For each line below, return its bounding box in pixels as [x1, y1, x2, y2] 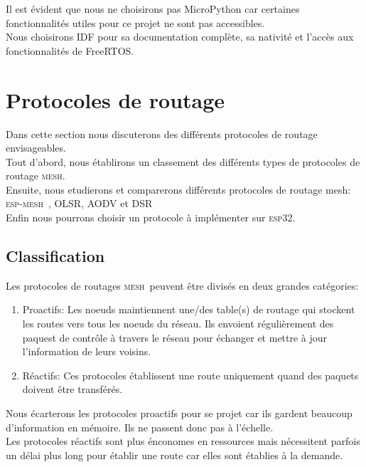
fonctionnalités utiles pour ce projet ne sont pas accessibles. [6, 15, 265, 30]
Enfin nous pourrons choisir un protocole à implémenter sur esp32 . [6, 210, 296, 225]
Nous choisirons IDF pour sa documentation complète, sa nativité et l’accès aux [6, 29, 354, 44]
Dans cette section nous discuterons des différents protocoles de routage [6, 126, 318, 141]
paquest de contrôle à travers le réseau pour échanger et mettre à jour [22, 330, 328, 345]
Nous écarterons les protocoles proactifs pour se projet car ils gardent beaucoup [6, 406, 352, 421]
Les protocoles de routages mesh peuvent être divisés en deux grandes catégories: [6, 278, 359, 293]
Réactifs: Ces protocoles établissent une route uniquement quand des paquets [22, 367, 359, 382]
